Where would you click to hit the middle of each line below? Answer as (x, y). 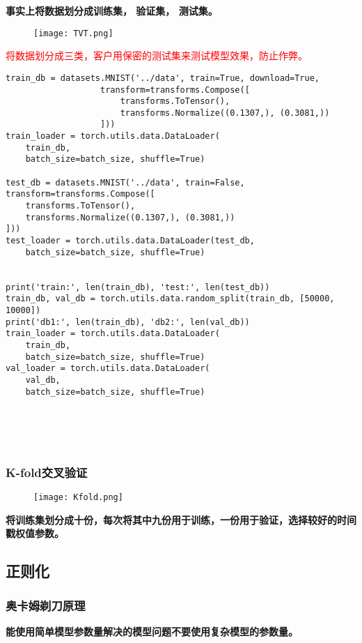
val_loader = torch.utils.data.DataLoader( (108, 369)
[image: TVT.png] (73, 33)
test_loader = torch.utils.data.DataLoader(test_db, (130, 241)
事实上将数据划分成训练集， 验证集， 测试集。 (112, 10)
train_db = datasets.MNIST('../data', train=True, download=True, (163, 78)
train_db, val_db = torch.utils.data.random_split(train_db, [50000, (170, 299)
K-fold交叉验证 (47, 472)
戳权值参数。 (35, 533)
